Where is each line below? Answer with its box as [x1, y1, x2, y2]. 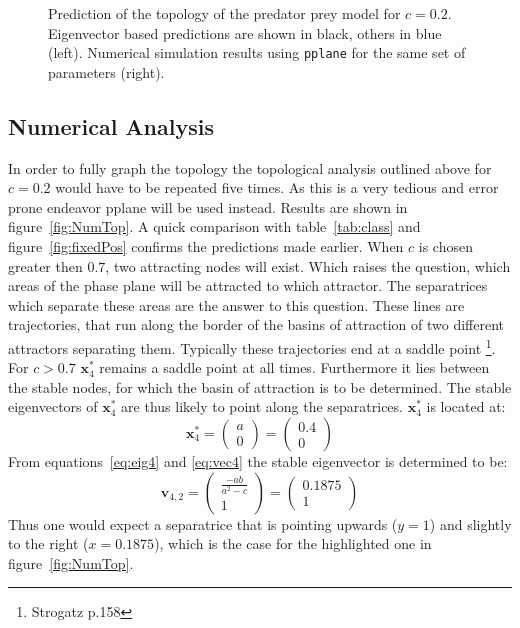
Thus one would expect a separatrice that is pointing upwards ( [8, 513, 398, 534]
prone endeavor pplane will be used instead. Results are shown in [8, 196, 408, 217]
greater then [8, 255, 83, 276]
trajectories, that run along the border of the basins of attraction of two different [8, 314, 504, 335]
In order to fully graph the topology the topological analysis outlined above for [8, 157, 492, 178]
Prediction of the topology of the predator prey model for [48, 3, 401, 23]
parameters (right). [48, 61, 165, 82]
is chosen [418, 236, 473, 257]
